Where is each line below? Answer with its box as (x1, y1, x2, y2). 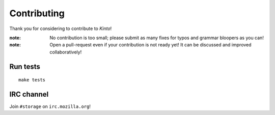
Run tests (9, 62, 40, 71)
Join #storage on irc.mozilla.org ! (9, 103, 91, 109)
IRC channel (9, 90, 49, 99)
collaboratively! (49, 49, 82, 55)
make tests (18, 77, 46, 83)
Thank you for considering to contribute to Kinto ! (9, 25, 112, 32)
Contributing (9, 8, 65, 19)
